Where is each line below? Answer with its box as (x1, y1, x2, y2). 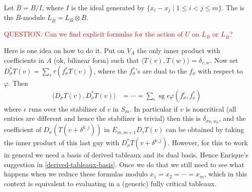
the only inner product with (137, 45, 220, 55)
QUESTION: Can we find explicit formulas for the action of (4, 29, 183, 39)
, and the (219, 113, 246, 123)
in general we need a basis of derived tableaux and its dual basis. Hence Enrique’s (4, 150, 249, 160)
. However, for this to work (168, 137, 248, 148)
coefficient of (4, 124, 41, 134)
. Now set (210, 55, 238, 65)
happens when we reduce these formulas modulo (4, 169, 148, 179)
